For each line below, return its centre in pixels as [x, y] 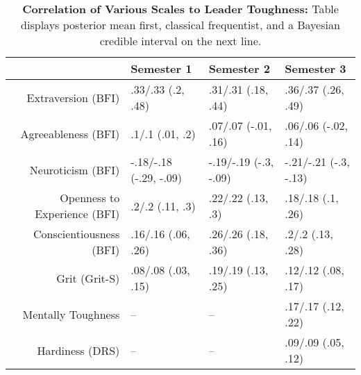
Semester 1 [161, 68]
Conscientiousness [76, 234]
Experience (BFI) [77, 214]
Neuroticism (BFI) [75, 169]
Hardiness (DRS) [78, 350]
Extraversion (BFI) [73, 97]
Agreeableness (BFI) [70, 133]
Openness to [90, 198]
